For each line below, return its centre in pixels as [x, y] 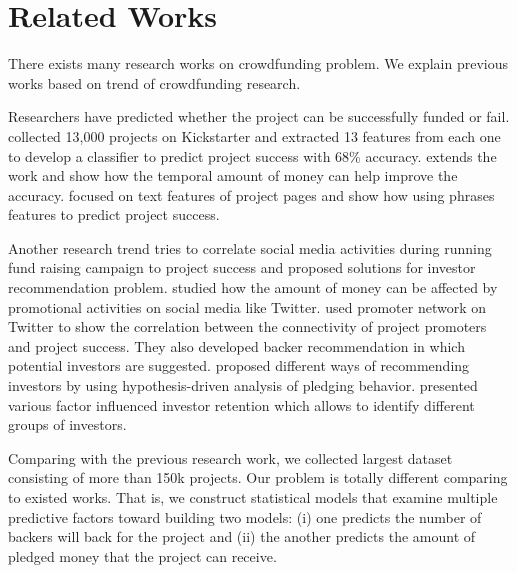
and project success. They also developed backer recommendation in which [236, 345]
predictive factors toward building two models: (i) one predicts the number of [245, 516]
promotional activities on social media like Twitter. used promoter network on [247, 306]
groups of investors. [67, 424]
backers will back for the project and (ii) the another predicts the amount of [242, 536]
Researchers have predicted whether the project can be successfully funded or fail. [259, 116]
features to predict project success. [114, 214]
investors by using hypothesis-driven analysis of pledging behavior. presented [243, 385]
